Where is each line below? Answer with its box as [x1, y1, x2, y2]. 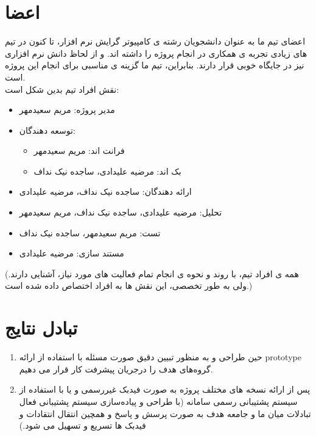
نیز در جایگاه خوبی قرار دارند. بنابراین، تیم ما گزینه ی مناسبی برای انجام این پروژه [5, 59, 304, 71]
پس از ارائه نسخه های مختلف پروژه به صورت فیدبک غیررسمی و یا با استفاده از [19, 383, 311, 396]
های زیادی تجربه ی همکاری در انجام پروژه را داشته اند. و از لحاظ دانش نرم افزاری [5, 46, 307, 59]
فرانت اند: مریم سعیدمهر [33, 144, 125, 157]
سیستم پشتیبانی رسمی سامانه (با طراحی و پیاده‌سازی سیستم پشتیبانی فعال [19, 394, 298, 407]
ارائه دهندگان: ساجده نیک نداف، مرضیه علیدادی [19, 185, 192, 198]
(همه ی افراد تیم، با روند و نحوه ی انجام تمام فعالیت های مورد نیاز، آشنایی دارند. [5, 267, 299, 280]
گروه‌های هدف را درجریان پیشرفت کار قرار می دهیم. [19, 362, 213, 375]
